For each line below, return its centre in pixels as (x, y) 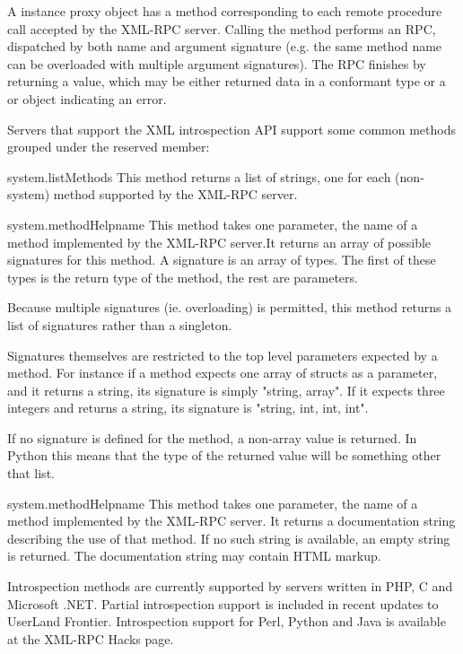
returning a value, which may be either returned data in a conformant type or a (227, 81)
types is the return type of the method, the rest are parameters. (183, 277)
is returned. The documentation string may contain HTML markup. (194, 556)
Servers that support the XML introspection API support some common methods (231, 129)
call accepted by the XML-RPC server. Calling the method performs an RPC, (222, 28)
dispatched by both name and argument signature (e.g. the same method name (225, 46)
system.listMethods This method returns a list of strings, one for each (199, 176)
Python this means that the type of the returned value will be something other (224, 455)
